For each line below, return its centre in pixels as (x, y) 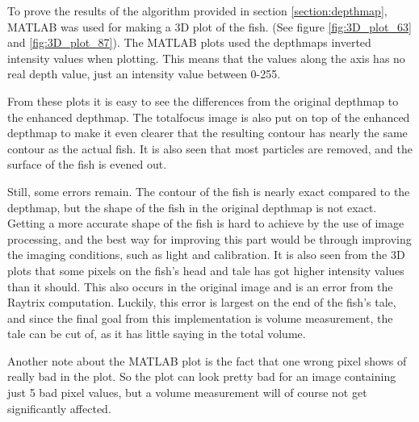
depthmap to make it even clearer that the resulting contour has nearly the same (207, 133)
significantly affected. (59, 408)
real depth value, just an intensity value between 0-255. (144, 74)
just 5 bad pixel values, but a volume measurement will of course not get (187, 393)
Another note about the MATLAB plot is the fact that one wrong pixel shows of (207, 360)
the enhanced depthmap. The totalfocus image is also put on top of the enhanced (209, 117)
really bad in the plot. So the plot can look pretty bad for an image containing (202, 376)
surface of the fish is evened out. (87, 164)
